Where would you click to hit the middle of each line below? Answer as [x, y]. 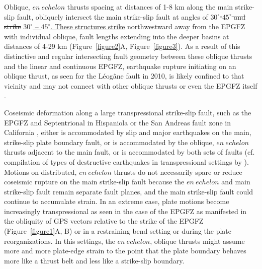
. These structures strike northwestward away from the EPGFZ [148, 26]
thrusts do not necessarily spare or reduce [178, 172]
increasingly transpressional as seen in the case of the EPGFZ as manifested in [125, 211]
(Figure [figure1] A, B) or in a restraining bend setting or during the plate [118, 231]
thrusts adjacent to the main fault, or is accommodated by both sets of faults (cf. [129, 152]
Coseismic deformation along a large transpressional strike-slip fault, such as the [128, 112]
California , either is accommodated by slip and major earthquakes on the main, [128, 132]
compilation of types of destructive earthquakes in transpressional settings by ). [126, 161]
